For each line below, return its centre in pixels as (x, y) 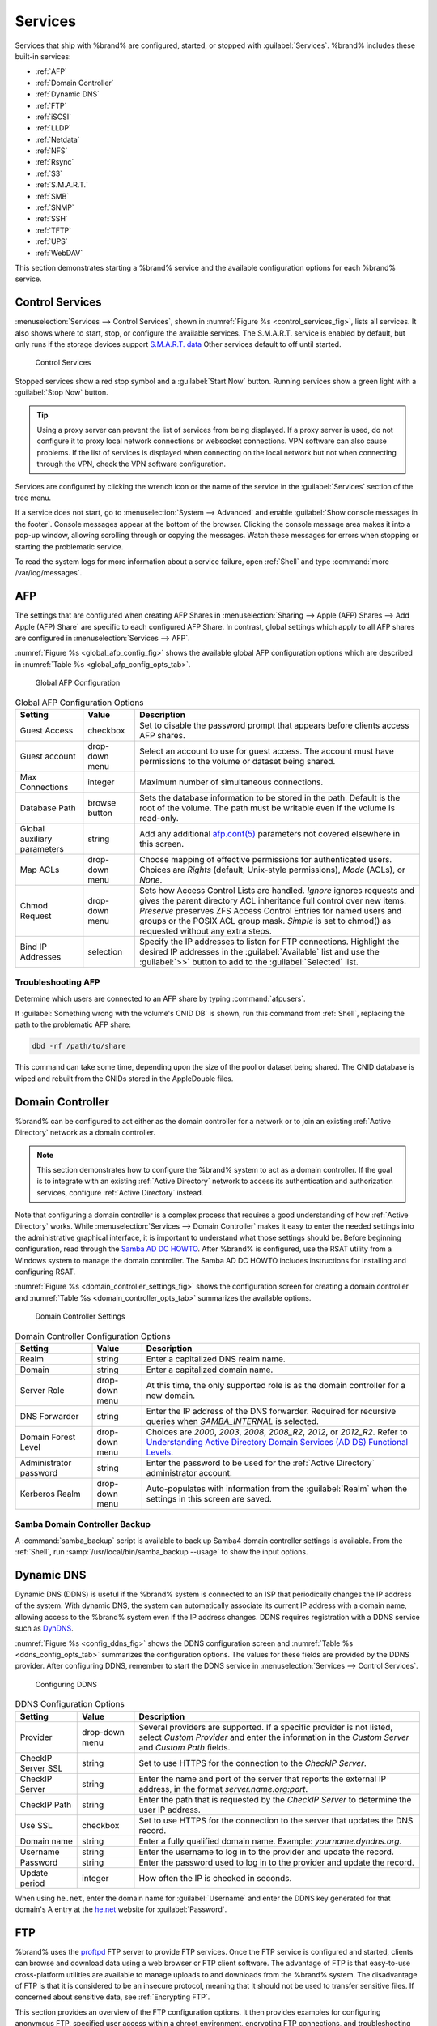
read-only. (159, 818)
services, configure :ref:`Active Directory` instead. (120, 1192)
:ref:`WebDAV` (59, 253)
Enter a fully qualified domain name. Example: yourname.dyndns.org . (270, 1841)
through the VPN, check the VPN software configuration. (132, 464)
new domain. (171, 1396)
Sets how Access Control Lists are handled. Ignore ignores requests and (277, 890)
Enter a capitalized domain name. (210, 1370)
